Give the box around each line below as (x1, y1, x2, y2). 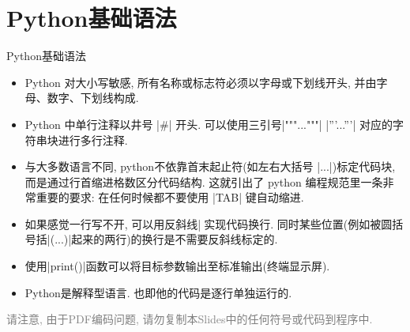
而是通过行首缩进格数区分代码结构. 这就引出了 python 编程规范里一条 (24, 173, 383, 190)
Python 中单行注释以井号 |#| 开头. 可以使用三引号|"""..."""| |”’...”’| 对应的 (24, 115, 393, 132)
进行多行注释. (58, 131, 128, 148)
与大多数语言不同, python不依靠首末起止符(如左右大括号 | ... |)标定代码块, (24, 158, 396, 175)
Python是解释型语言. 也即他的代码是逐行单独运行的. (24, 284, 292, 300)
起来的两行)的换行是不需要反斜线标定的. (71, 231, 278, 247)
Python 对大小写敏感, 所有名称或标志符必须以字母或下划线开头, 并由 (24, 74, 377, 90)
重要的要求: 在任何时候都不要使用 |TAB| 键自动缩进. (36, 189, 304, 206)
